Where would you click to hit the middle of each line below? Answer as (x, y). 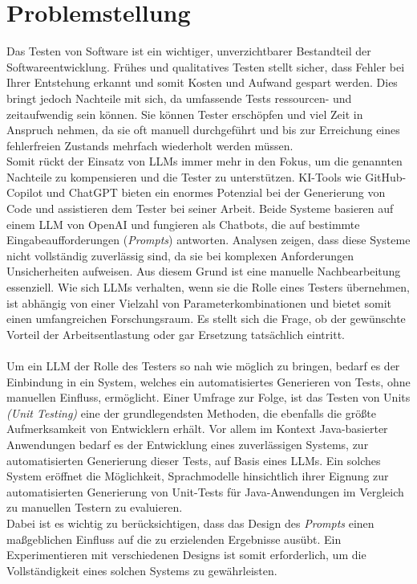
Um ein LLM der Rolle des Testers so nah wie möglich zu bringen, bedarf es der (203, 366)
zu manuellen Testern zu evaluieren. (95, 507)
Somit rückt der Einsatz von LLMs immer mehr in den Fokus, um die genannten (204, 161)
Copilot (25, 192)
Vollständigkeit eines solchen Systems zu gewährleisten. (142, 570)
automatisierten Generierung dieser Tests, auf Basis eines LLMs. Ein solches (194, 460)
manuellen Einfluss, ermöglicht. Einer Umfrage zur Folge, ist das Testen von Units (208, 397)
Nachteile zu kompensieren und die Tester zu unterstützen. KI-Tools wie (184, 176)
